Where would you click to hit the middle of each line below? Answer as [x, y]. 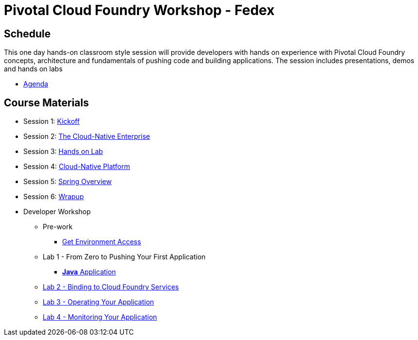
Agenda [36, 84]
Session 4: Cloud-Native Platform [77, 167]
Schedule [27, 34]
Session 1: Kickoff [52, 121]
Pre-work [58, 227]
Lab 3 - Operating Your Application [99, 302]
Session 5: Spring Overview [67, 182]
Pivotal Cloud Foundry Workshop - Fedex [139, 10]
